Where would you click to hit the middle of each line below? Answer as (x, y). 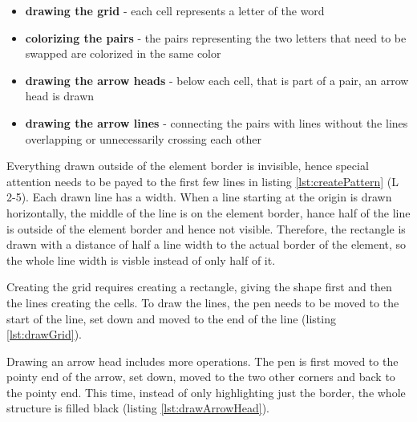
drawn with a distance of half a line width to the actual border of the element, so (206, 244)
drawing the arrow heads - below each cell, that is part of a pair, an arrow (217, 80)
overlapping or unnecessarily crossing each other (143, 138)
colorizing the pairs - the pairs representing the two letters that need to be (216, 37)
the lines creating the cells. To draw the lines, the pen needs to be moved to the (203, 302)
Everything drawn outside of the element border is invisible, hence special (188, 166)
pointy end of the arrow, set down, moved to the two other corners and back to (201, 377)
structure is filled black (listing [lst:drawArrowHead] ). (138, 408)
